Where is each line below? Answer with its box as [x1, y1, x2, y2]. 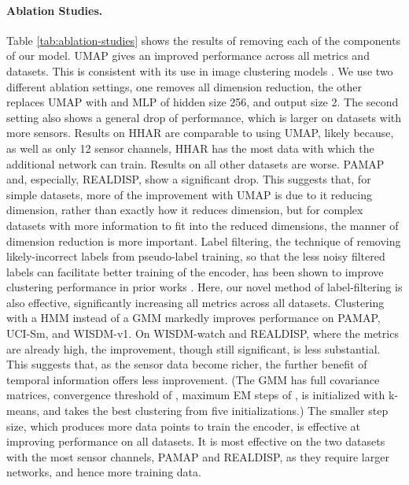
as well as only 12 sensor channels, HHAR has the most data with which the [6, 139, 374, 156]
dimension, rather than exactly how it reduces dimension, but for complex [6, 202, 363, 218]
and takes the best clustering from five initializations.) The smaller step [42, 402, 389, 419]
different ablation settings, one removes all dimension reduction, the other [6, 78, 362, 94]
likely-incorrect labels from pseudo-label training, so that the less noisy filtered [6, 248, 385, 265]
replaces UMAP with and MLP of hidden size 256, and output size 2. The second [6, 94, 399, 110]
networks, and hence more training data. [6, 464, 201, 480]
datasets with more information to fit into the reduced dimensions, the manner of [6, 217, 399, 233]
